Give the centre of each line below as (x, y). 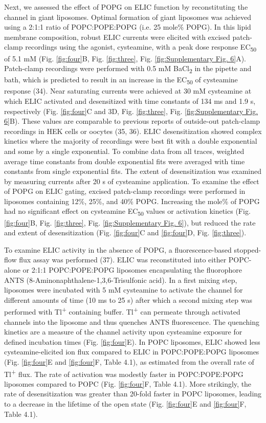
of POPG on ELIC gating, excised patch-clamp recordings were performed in (125, 191)
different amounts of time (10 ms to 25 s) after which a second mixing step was (128, 299)
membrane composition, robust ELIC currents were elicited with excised (117, 37)
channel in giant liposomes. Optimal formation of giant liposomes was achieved (128, 17)
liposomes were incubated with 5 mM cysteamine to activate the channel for (124, 290)
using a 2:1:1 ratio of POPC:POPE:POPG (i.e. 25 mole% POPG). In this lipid (128, 27)
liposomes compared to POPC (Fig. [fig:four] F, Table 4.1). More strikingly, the (128, 383)
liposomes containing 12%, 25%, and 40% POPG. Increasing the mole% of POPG (132, 201)
